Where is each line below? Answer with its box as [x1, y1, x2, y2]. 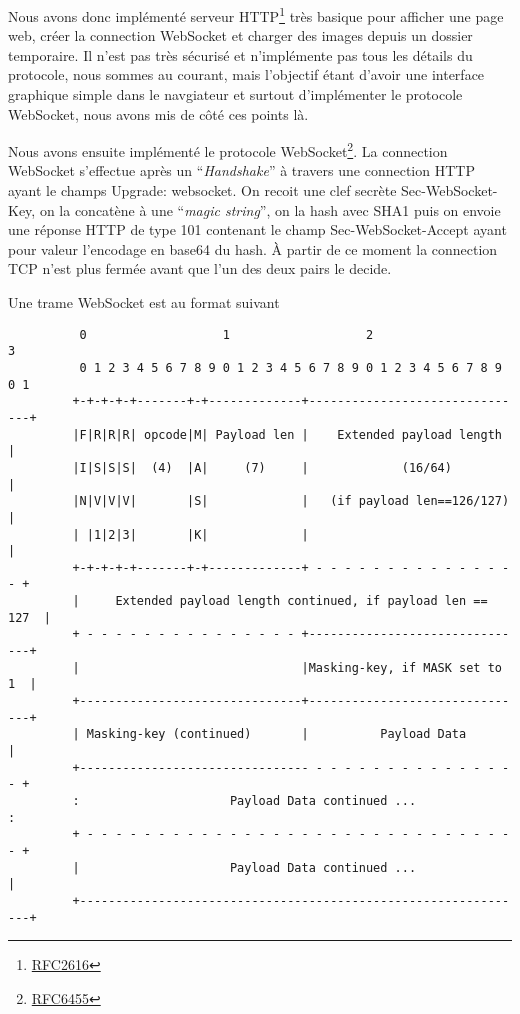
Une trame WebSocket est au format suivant [8, 292, 280, 313]
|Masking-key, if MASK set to [301, 660, 502, 675]
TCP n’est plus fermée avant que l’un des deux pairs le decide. [8, 258, 392, 279]
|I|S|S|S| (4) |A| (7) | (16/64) [72, 460, 452, 475]
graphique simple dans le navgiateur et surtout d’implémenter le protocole [8, 84, 463, 105]
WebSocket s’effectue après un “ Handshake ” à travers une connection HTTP [8, 160, 475, 181]
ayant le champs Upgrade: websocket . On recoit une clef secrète [8, 180, 397, 201]
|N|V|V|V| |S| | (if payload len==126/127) [72, 494, 510, 509]
